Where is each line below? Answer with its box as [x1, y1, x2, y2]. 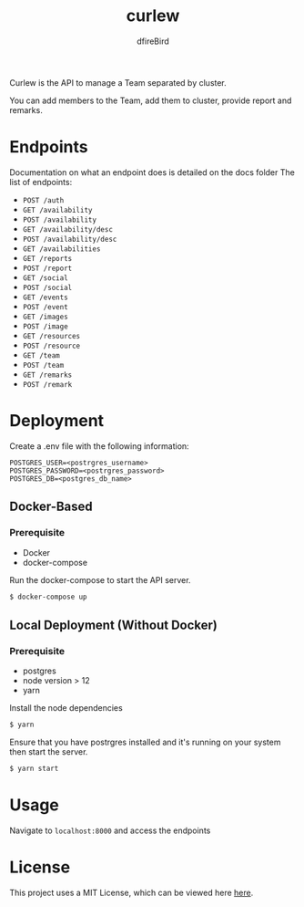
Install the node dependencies [9, 703, 123, 714]
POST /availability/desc [22, 235, 117, 244]
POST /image [22, 321, 68, 331]
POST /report [22, 264, 73, 273]
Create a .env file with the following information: [9, 440, 189, 452]
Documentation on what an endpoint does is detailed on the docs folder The [9, 166, 296, 178]
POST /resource [22, 341, 81, 350]
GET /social [22, 273, 68, 283]
